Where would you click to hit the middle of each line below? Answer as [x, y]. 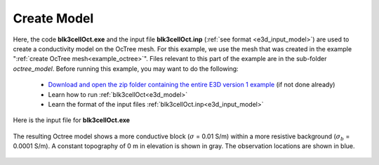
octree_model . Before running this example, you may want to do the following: [126, 68]
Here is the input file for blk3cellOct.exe [71, 120]
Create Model [53, 18]
